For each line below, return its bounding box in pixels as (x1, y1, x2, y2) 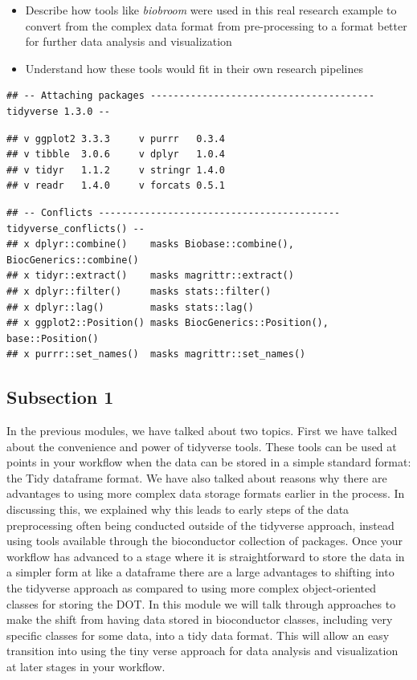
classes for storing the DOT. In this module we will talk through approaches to (6, 595, 396, 612)
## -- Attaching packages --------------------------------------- (6, 90, 375, 102)
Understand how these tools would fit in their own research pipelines (25, 59, 363, 76)
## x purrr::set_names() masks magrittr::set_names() (6, 348, 306, 360)
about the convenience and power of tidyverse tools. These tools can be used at (6, 438, 397, 454)
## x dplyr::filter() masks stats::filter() (6, 285, 272, 297)
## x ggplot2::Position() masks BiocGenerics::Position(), (6, 317, 329, 329)
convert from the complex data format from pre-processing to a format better (25, 17, 407, 34)
